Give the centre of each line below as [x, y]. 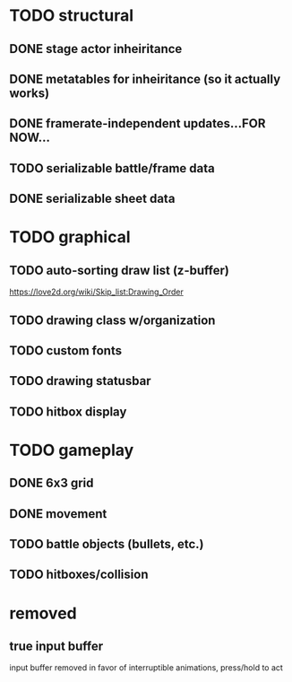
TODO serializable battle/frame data [112, 168]
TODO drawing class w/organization [112, 320]
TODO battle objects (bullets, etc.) [107, 544]
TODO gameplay [72, 450]
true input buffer [56, 647]
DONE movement [58, 514]
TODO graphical [70, 237]
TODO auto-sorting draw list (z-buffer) [120, 270]
